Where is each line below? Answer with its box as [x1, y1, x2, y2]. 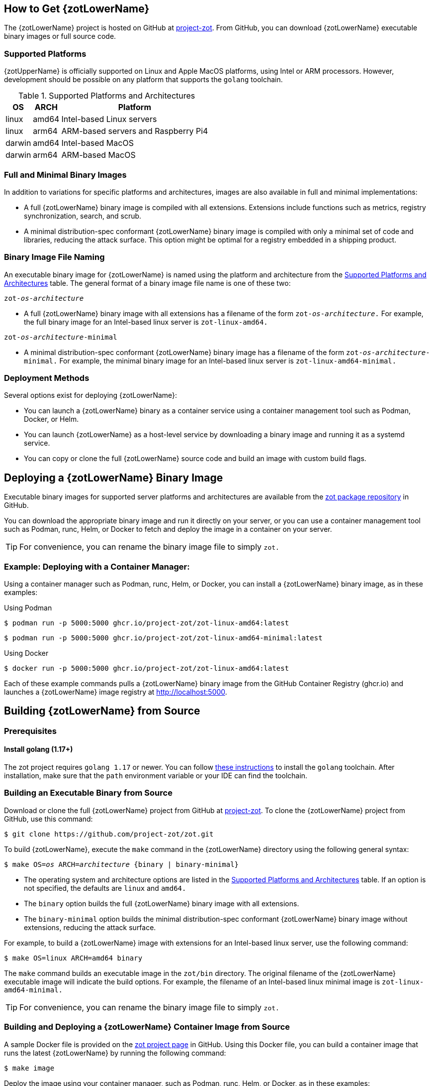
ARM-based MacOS [61, 150, 136, 160]
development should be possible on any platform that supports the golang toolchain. [4, 75, 283, 84]
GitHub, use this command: [4, 814, 93, 823]
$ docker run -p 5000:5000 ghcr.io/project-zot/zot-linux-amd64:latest [4, 664, 289, 673]
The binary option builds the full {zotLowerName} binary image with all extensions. [24, 899, 299, 908]
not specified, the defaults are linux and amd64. [24, 883, 186, 892]
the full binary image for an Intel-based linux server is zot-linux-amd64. [24, 317, 268, 326]
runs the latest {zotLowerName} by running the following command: [4, 1048, 226, 1057]
